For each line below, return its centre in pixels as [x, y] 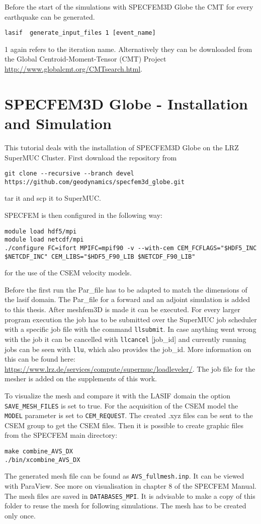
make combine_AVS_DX [39, 452]
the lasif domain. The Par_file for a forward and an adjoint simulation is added [127, 299]
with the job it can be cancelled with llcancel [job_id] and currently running [125, 339]
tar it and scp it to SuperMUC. [53, 198]
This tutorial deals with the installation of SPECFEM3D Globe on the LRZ [122, 147]
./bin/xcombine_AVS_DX [42, 460]
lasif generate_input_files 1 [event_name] [80, 33]
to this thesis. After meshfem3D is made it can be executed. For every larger [122, 309]
